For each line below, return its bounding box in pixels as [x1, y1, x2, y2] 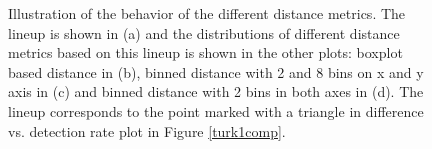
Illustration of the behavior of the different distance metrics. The [8, 3, 406, 23]
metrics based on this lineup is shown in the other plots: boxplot [8, 42, 403, 63]
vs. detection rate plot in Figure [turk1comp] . [8, 120, 286, 141]
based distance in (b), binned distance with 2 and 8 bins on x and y [8, 61, 424, 82]
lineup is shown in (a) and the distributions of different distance [8, 22, 400, 43]
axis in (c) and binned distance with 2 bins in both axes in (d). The [8, 81, 424, 102]
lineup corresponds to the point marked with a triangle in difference [8, 100, 424, 121]
